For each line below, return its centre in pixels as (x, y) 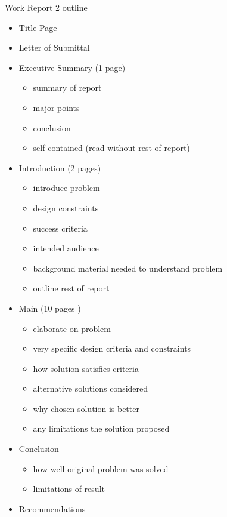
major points (56, 107)
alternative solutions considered (91, 388)
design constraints (66, 207)
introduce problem (66, 188)
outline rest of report (71, 288)
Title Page (38, 27)
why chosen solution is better (86, 408)
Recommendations (52, 508)
